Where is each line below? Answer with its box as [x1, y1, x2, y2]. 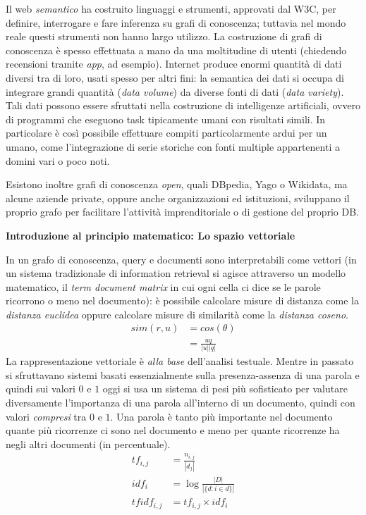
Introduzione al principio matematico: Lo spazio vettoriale [6, 228, 295, 242]
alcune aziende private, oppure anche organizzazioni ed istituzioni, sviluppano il [6, 190, 350, 205]
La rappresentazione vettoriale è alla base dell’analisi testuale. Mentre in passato [6, 354, 354, 368]
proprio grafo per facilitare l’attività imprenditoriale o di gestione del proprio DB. [6, 204, 360, 219]
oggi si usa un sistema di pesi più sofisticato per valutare [102, 381, 348, 396]
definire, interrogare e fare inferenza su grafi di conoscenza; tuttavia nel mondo [6, 15, 346, 30]
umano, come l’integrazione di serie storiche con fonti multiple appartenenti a [6, 139, 340, 154]
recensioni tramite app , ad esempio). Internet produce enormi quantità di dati [6, 56, 342, 71]
